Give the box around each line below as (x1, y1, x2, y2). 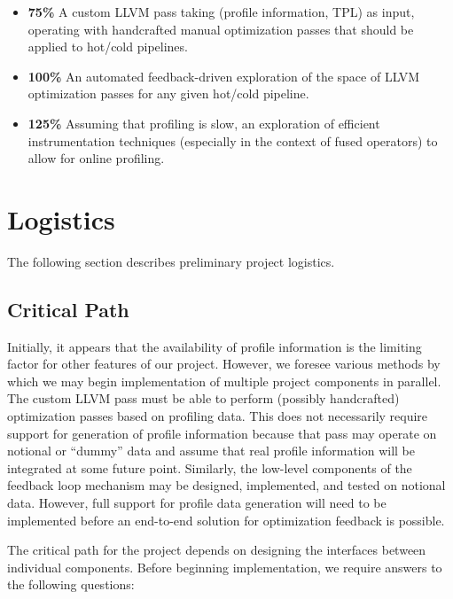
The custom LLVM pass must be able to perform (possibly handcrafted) (7, 389, 400, 408)
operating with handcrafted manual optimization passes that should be (27, 19, 414, 38)
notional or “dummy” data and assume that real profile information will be (7, 441, 416, 460)
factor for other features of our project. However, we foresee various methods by (7, 354, 441, 373)
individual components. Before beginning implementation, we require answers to (7, 557, 442, 576)
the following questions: (7, 575, 135, 594)
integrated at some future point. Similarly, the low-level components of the (7, 458, 412, 477)
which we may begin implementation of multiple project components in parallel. (7, 371, 441, 390)
